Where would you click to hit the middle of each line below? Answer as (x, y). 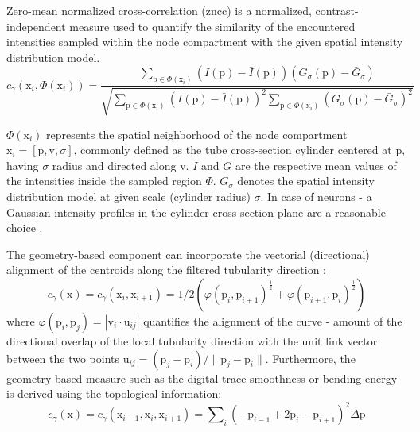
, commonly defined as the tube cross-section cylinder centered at (233, 150)
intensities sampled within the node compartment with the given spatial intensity (205, 42)
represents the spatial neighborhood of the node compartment (197, 134)
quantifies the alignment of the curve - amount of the (273, 321)
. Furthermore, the (310, 358)
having (23, 165)
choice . (25, 228)
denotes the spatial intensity (306, 181)
